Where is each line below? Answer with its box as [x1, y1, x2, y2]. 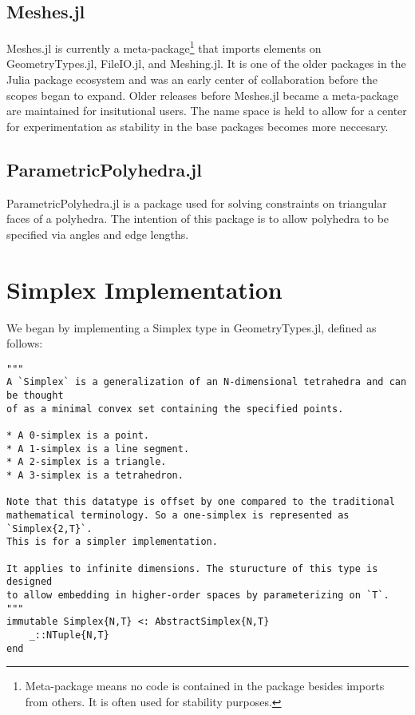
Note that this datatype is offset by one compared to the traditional [6, 496, 395, 508]
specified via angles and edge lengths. [6, 225, 189, 242]
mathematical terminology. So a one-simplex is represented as [6, 509, 350, 521]
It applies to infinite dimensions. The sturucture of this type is [6, 562, 378, 574]
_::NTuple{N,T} [29, 629, 109, 641]
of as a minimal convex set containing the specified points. [6, 403, 344, 415]
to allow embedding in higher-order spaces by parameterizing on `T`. [6, 589, 389, 601]
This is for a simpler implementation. [6, 536, 218, 548]
